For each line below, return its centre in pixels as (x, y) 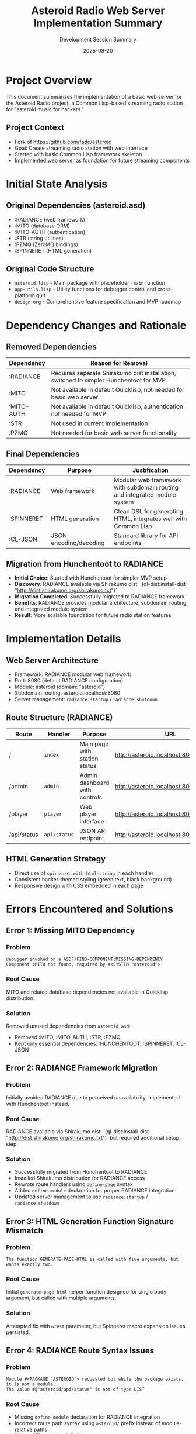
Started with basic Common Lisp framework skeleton (78, 154)
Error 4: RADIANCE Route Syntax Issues (80, 1350)
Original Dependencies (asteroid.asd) (76, 206)
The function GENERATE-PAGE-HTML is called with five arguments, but (92, 1259)
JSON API (93, 830)
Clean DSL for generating (148, 512)
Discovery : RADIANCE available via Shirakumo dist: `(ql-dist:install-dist (100, 584)
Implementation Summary (98, 23)
